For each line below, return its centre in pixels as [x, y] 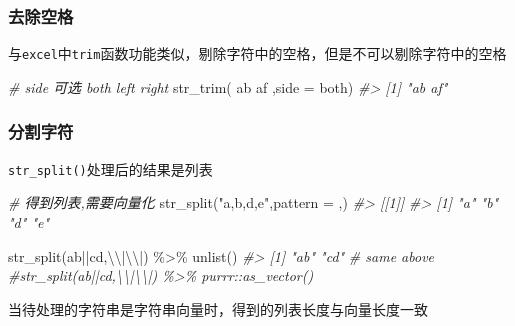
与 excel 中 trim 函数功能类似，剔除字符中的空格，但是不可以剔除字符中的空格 [257, 53]
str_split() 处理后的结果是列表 [110, 168]
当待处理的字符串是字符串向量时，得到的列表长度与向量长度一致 [218, 308]
